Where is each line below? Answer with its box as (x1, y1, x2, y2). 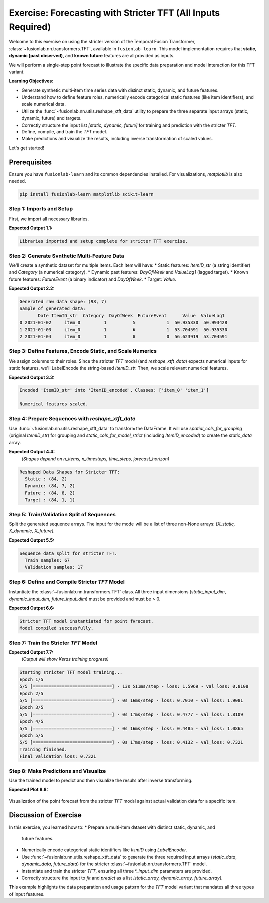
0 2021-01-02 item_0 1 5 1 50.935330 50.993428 (19, 320, 228, 326)
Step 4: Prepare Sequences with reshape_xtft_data (9, 415, 135, 422)
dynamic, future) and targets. (21, 115, 82, 121)
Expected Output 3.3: (9, 374, 55, 380)
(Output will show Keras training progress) (21, 656, 109, 662)
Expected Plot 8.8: (9, 787, 48, 793)
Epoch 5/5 (19, 732, 44, 738)
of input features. (9, 891, 45, 897)
